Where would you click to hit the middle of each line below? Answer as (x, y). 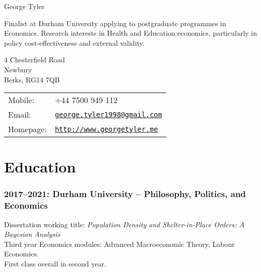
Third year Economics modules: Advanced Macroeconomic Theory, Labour (119, 244)
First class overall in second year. (55, 264)
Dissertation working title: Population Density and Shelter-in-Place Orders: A (124, 224)
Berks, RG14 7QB (32, 79)
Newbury (18, 69)
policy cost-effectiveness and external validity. (74, 42)
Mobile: (21, 100)
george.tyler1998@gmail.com (108, 114)
